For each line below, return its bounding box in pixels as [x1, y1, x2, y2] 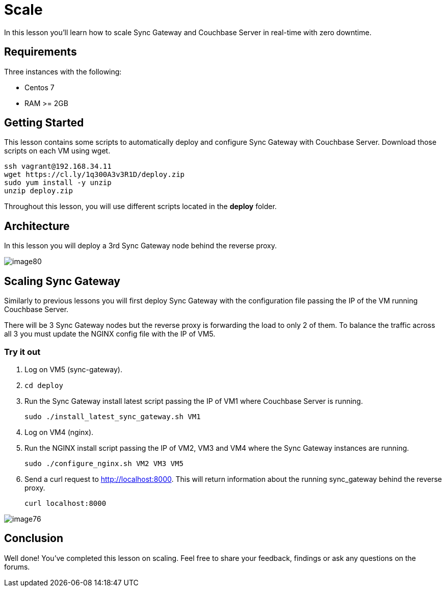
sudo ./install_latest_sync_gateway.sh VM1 [24, 412, 201, 421]
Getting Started [4, 116, 84, 130]
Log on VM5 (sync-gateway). [24, 365, 122, 374]
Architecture [4, 219, 70, 233]
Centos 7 [24, 83, 55, 92]
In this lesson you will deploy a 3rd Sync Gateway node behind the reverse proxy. [4, 241, 277, 250]
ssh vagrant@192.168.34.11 [4, 162, 112, 171]
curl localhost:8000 [24, 499, 107, 507]
